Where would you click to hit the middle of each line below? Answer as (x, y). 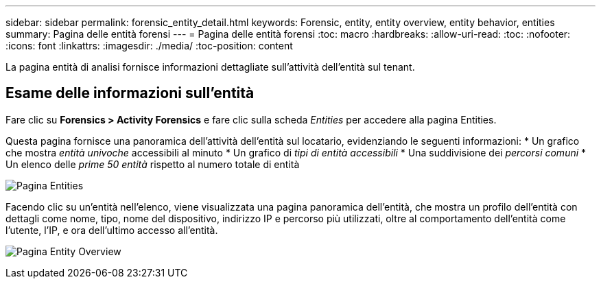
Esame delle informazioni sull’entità (130, 93)
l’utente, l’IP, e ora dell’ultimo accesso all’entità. (112, 230)
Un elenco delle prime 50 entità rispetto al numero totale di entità (153, 164)
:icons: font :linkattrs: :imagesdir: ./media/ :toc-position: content (149, 46)
